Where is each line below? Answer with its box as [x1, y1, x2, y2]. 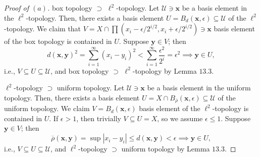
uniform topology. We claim [4, 103, 90, 114]
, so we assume [157, 113, 203, 123]
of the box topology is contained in [4, 36, 112, 46]
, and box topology [50, 65, 109, 76]
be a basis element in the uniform [147, 82, 251, 93]
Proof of [4, 3, 29, 13]
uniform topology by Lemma [121, 143, 210, 154]
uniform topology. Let [57, 82, 125, 93]
